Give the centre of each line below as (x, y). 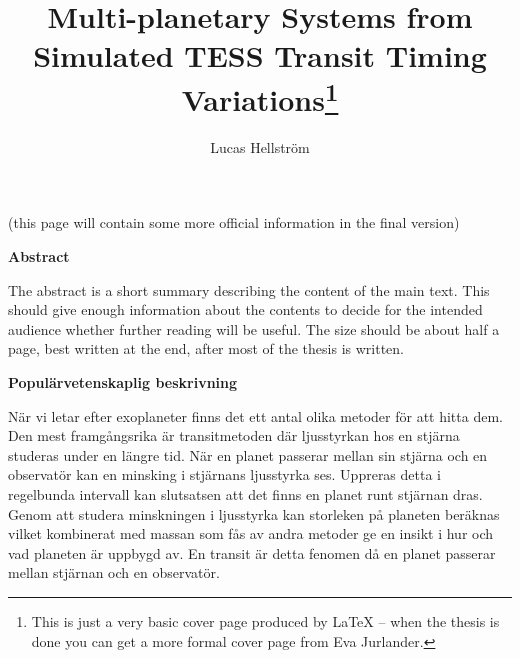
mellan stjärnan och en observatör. (114, 572)
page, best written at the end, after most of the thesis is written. (206, 348)
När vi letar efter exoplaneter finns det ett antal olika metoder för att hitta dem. (255, 415)
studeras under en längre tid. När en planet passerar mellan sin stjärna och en (248, 454)
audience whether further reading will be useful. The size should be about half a (254, 328)
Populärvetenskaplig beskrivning (123, 381)
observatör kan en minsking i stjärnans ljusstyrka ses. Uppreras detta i (224, 474)
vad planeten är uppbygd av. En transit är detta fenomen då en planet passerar (252, 552)
